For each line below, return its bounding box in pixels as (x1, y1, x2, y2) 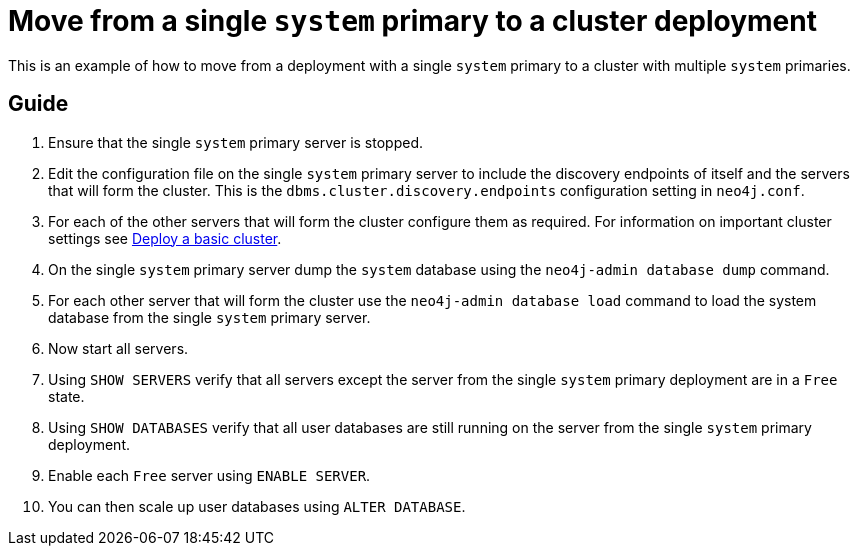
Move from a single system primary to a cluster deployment (8, 4, 817, 38)
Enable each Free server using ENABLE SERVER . (48, 466, 371, 484)
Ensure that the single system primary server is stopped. (48, 133, 423, 151)
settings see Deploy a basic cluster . (48, 229, 282, 247)
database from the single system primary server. (48, 308, 371, 326)
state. (48, 387, 85, 405)
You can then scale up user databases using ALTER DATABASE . (48, 497, 466, 515)
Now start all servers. (48, 339, 189, 357)
